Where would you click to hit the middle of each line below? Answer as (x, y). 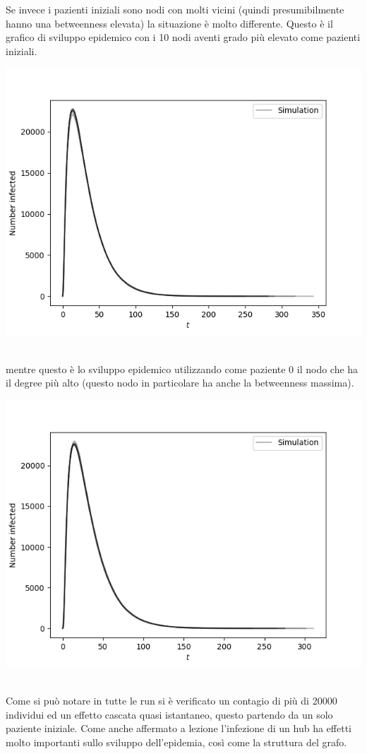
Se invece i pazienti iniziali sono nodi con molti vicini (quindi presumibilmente (175, 9)
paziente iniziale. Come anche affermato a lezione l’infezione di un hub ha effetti (179, 728)
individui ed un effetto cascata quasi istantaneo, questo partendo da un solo (169, 714)
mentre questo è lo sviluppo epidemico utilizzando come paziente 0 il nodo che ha (182, 369)
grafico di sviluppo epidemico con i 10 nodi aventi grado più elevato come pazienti (183, 37)
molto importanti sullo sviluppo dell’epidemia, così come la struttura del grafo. (176, 742)
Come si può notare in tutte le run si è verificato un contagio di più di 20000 (172, 700)
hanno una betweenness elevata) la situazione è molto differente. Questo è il (169, 23)
